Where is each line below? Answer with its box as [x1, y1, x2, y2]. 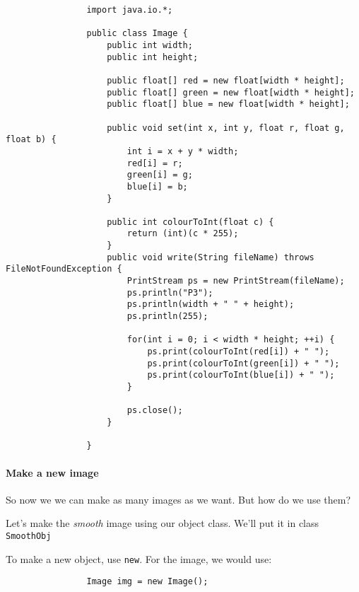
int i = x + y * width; [126, 146, 239, 156]
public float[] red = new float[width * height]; [107, 75, 345, 86]
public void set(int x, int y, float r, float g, [107, 122, 345, 133]
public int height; [107, 52, 199, 62]
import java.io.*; [86, 5, 173, 15]
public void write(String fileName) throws [107, 252, 314, 262]
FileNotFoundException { [6, 264, 122, 274]
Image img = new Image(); [86, 576, 208, 587]
